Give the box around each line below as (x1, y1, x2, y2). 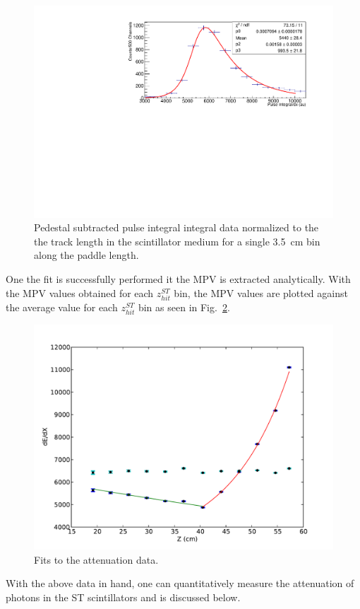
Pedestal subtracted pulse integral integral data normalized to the (34, 220, 319, 235)
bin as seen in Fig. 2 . (138, 299, 230, 314)
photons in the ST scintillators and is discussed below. (6, 589, 241, 604)
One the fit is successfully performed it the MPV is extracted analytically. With (6, 272, 351, 286)
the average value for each (6, 299, 118, 314)
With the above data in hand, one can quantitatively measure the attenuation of (6, 576, 354, 591)
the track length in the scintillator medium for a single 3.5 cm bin (34, 233, 320, 248)
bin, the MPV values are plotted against (174, 285, 348, 300)
